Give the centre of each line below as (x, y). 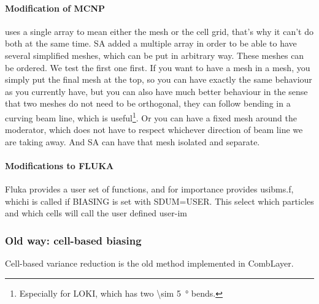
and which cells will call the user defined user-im (96, 213)
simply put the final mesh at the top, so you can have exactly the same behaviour (159, 79)
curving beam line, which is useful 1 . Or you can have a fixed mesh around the (151, 116)
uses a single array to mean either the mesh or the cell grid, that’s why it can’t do (159, 31)
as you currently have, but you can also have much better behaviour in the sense (156, 91)
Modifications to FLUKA (60, 165)
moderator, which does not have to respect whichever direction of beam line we (154, 130)
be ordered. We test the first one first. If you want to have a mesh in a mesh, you (158, 67)
